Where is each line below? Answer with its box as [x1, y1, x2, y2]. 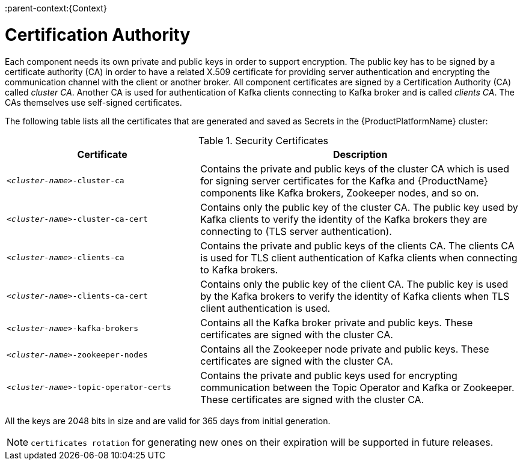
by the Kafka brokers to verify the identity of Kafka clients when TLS [200, 290, 510, 302]
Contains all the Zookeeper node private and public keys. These [200, 342, 489, 355]
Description [332, 148, 388, 160]
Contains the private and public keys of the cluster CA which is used [200, 162, 509, 175]
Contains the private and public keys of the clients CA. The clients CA [200, 239, 515, 252]
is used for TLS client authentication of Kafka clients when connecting [200, 251, 518, 264]
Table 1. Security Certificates [198, 134, 328, 147]
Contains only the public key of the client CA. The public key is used [200, 278, 509, 290]
